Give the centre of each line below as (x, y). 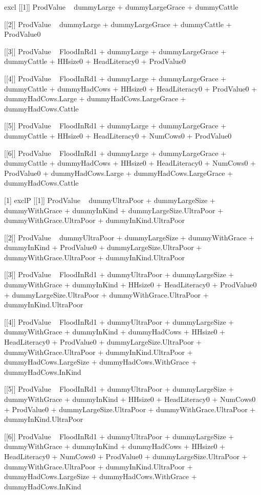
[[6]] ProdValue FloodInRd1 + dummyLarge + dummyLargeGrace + (115, 153)
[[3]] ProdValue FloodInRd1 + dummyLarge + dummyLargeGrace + (115, 51)
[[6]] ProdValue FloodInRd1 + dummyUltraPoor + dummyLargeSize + (119, 436)
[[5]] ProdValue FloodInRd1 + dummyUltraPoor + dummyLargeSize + (119, 389)
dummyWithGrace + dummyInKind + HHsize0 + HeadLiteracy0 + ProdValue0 (130, 285)
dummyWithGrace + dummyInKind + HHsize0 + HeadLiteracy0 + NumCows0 (130, 399)
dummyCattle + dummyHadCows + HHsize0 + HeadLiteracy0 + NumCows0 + (130, 163)
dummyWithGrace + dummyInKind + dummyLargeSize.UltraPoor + (114, 210)
